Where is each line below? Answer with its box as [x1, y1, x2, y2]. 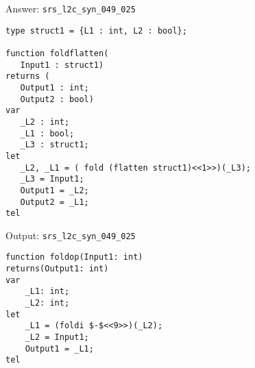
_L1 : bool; [20, 128, 75, 138]
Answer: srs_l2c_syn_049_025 [5, 1, 136, 15]
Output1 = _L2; [20, 185, 89, 195]
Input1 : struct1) [20, 60, 104, 70]
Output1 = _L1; [25, 343, 94, 354]
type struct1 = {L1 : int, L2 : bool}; [5, 25, 187, 36]
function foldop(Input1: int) [5, 252, 143, 262]
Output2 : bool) [20, 94, 94, 104]
